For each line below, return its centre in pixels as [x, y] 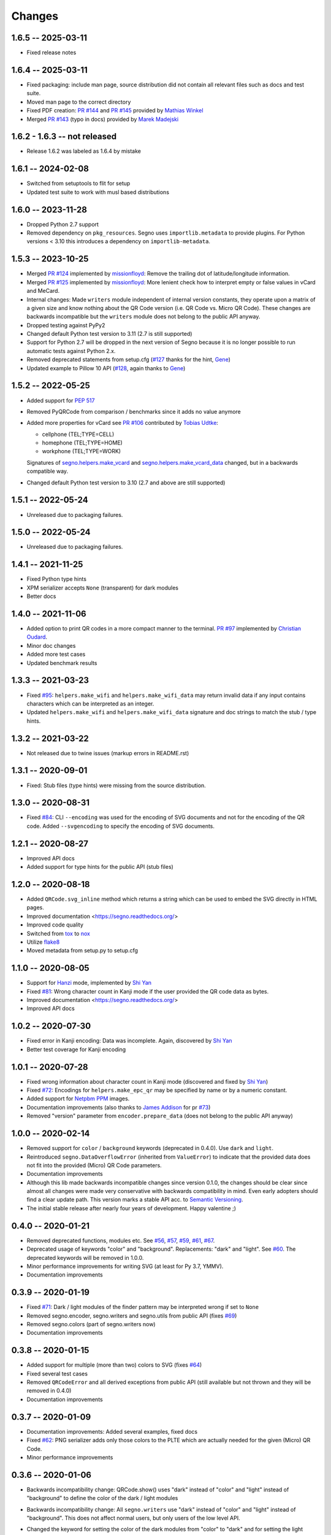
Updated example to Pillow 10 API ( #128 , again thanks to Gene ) [106, 368]
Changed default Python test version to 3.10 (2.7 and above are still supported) [126, 483]
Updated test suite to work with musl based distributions [98, 192]
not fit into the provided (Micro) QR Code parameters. [94, 1165]
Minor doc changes [51, 645]
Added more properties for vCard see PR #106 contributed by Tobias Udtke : [123, 423]
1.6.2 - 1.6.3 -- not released [64, 137]
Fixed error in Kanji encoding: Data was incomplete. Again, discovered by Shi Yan [129, 1041]
